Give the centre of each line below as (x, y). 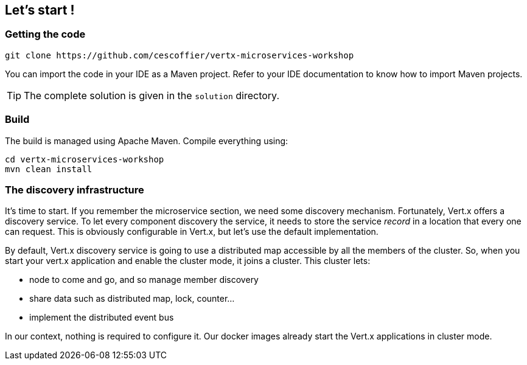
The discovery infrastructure (75, 189)
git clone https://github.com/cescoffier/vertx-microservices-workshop (180, 55)
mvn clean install (49, 169)
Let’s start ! (40, 10)
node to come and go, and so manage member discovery (144, 280)
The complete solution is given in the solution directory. (152, 95)
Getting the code (45, 34)
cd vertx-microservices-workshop (85, 159)
